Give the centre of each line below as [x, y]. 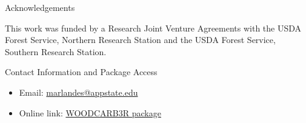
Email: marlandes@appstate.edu [78, 92]
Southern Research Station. [56, 51]
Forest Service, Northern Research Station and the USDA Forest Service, [140, 40]
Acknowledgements [40, 7]
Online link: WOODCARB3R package [90, 112]
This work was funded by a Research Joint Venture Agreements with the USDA [153, 28]
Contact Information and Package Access [81, 72]
